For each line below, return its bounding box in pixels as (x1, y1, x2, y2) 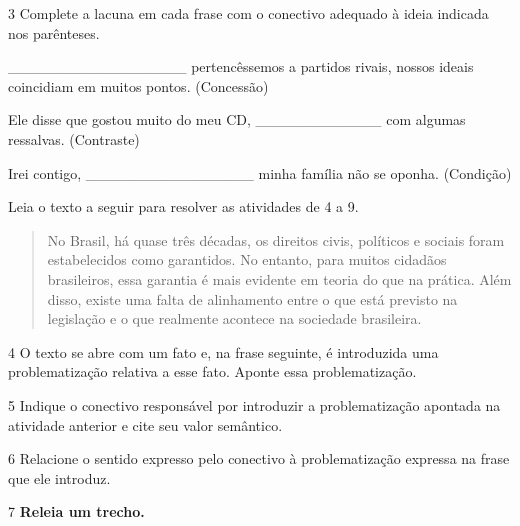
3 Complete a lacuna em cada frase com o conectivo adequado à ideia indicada (8, 3, 489, 23)
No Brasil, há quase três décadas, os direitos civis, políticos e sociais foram (47, 229, 505, 250)
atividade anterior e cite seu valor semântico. (8, 414, 283, 435)
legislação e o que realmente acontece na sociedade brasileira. (47, 308, 422, 329)
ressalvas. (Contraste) (8, 128, 140, 149)
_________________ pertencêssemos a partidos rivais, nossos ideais (8, 56, 474, 77)
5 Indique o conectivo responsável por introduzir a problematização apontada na (8, 394, 501, 415)
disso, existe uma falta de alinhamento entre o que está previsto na (47, 288, 458, 309)
